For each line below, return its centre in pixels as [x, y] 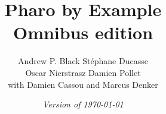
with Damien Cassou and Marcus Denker [83, 84]
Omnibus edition [83, 32]
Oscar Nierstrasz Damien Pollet [83, 72]
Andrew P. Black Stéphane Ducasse [83, 61]
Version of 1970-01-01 [83, 104]
